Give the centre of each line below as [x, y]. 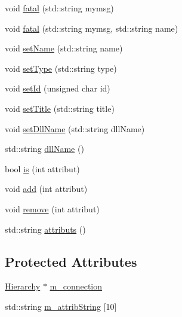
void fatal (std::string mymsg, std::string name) [92, 28]
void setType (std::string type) [61, 68]
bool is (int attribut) [42, 168]
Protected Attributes [71, 261]
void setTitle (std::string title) [60, 108]
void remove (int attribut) [52, 208]
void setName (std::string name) [64, 48]
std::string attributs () [45, 229]
